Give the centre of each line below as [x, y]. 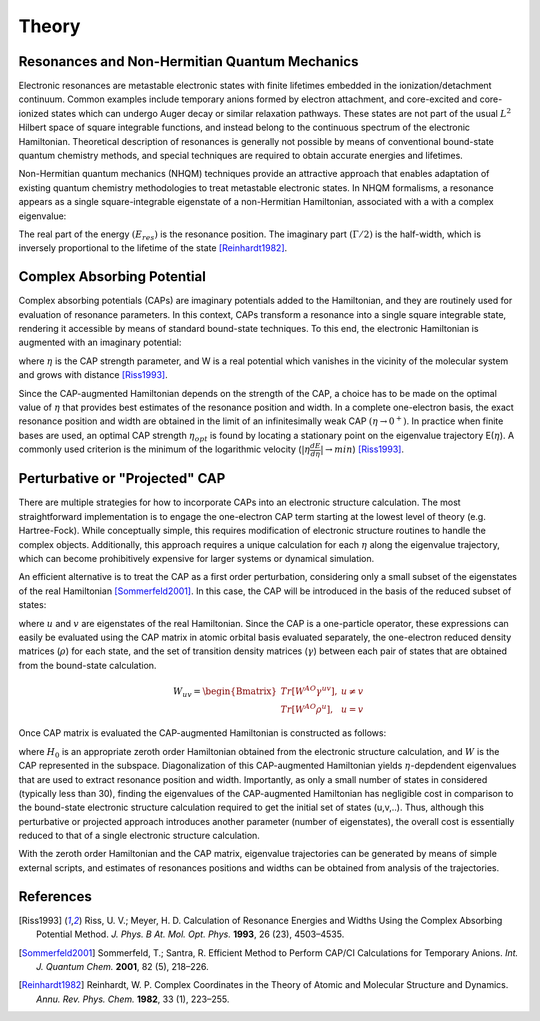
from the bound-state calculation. [87, 665]
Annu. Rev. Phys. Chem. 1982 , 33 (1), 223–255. [133, 999]
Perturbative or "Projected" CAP [122, 478]
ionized [33, 113]
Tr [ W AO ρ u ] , [307, 708]
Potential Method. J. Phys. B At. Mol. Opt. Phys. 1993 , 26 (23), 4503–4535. [190, 934]
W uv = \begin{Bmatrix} [224, 692]
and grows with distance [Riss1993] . [93, 375]
